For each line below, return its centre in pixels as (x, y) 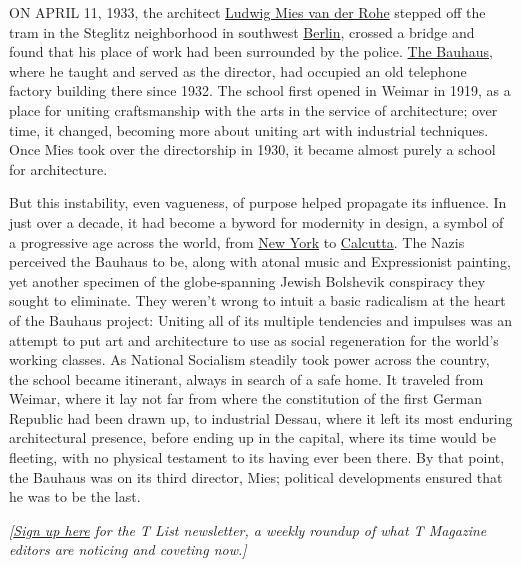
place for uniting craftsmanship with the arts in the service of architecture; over (253, 109)
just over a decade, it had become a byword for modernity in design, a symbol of (256, 221)
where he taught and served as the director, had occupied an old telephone (238, 70)
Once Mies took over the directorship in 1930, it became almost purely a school (252, 149)
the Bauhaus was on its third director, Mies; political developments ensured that (256, 476)
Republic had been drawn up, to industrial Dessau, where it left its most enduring (261, 417)
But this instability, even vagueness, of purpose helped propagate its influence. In (258, 202)
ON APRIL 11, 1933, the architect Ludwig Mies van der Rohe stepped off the (247, 12)
